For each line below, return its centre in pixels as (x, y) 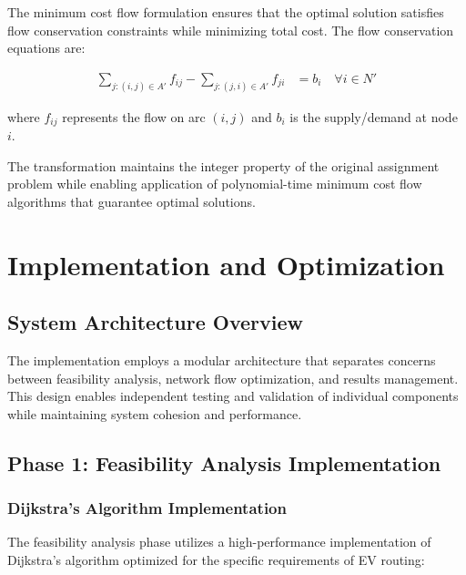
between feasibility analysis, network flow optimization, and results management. (233, 378)
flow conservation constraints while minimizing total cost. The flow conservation (231, 30)
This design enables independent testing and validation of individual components (233, 396)
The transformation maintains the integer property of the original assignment (223, 165)
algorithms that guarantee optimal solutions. (132, 201)
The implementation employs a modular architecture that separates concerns (222, 360)
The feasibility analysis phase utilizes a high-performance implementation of (219, 542)
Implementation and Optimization (226, 264)
